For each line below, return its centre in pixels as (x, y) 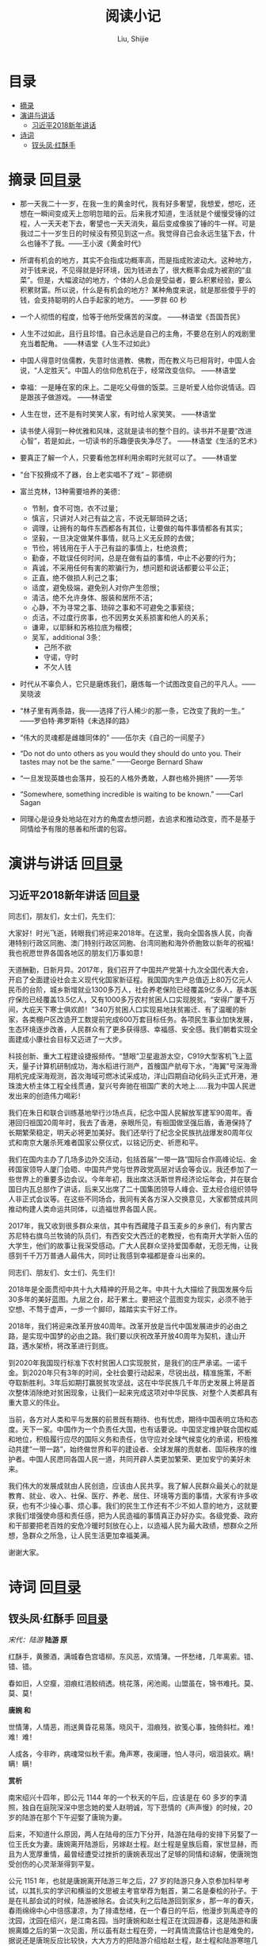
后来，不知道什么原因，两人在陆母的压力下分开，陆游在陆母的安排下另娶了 (129, 1834)
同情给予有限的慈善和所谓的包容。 (75, 828)
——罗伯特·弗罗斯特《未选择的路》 (76, 720)
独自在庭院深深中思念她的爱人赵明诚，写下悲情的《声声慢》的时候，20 (137, 1807)
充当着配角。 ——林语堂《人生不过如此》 (87, 343)
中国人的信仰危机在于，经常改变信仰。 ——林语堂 (156, 370)
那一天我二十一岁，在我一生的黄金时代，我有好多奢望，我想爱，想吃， (134, 203)
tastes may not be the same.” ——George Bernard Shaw (111, 761)
